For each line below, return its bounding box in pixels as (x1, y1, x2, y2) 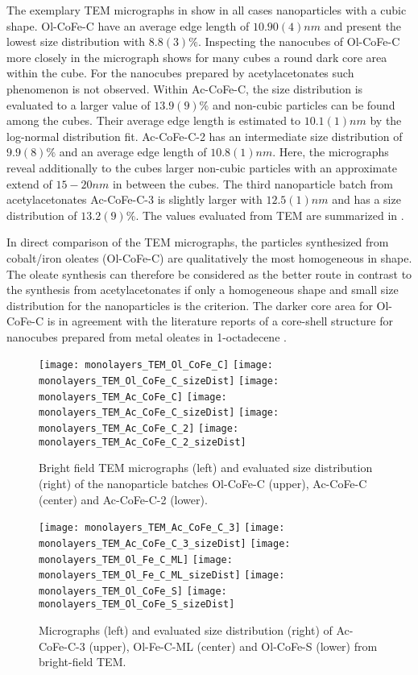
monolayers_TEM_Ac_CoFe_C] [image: (39, 391, 227, 403)
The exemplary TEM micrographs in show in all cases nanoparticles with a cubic (6, 2, 407, 18)
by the (370, 112, 402, 129)
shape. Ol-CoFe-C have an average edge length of (6, 17, 250, 34)
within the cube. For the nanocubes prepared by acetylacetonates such (6, 64, 354, 81)
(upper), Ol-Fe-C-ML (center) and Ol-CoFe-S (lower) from (89, 637, 378, 654)
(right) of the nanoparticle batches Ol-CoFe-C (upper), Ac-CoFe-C (39, 475, 367, 491)
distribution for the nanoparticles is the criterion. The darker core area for (6, 296, 373, 313)
